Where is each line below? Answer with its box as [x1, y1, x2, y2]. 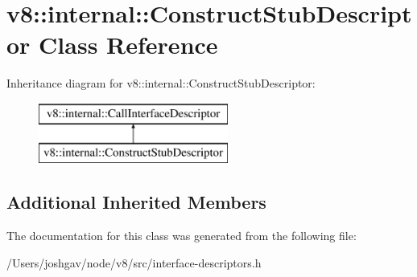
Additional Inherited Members [6, 189, 266, 214]
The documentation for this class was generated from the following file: [6, 227, 357, 244]
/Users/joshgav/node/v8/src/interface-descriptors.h [6, 254, 262, 271]
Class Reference [39, 28, 218, 61]
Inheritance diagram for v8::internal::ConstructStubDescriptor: [6, 75, 316, 92]
